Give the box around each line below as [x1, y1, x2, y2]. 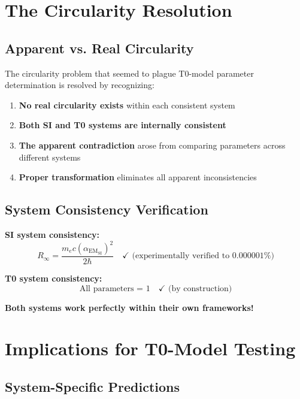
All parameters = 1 [79, 284, 150, 293]
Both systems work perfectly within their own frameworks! [5, 301, 254, 313]
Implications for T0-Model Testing [5, 336, 296, 361]
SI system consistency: [5, 228, 100, 240]
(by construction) [168, 284, 232, 293]
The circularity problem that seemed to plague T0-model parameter [5, 66, 254, 79]
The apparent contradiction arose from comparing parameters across [19, 138, 286, 151]
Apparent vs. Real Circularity [5, 38, 194, 57]
